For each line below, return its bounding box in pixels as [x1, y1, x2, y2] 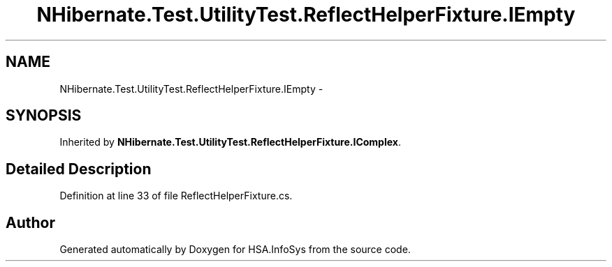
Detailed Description [6, 160, 152, 178]
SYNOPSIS [6, 107, 82, 125]
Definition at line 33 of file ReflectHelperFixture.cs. [59, 190, 293, 202]
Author [6, 213, 55, 231]
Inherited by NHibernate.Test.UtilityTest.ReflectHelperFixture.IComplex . [59, 136, 401, 148]
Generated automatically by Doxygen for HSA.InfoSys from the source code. [59, 243, 411, 256]
